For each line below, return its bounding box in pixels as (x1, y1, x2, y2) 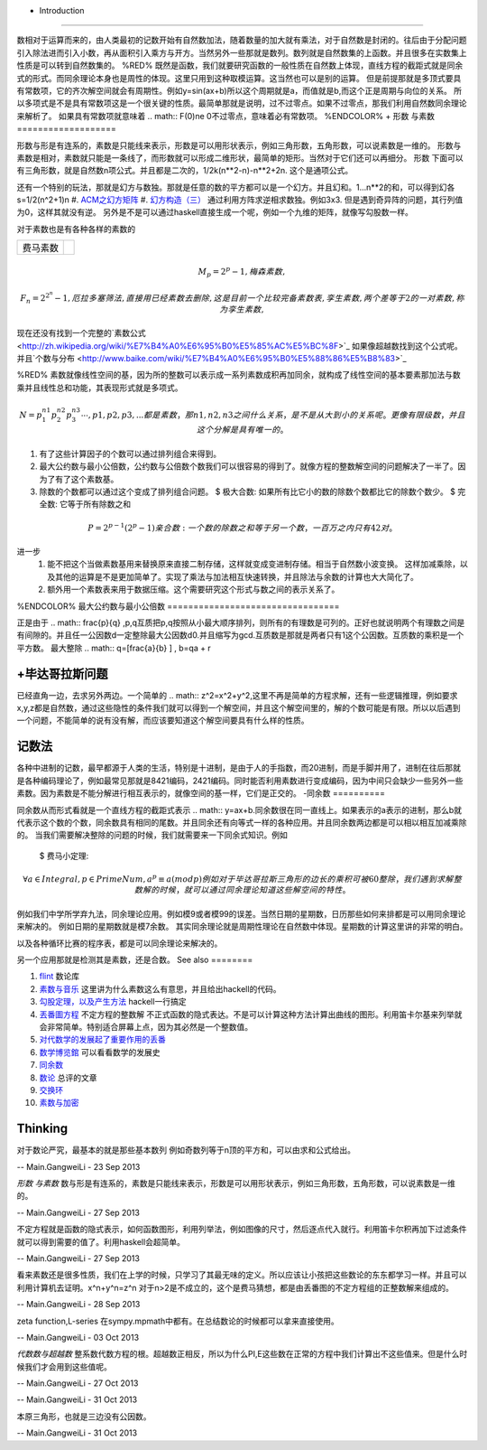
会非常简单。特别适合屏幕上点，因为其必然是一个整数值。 (39, 1021, 253, 1032)
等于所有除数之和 (67, 499, 131, 510)
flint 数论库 (39, 971, 80, 982)
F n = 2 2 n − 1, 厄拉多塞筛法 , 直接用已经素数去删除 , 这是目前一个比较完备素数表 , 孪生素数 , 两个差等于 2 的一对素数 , (20, 290, 455, 305)
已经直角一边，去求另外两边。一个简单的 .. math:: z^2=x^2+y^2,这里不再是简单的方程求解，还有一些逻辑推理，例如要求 (16, 689, 458, 700)
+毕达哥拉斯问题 (16, 666, 108, 681)
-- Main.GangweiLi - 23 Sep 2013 (16, 1161, 141, 1172)
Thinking (16, 1121, 69, 1137)
